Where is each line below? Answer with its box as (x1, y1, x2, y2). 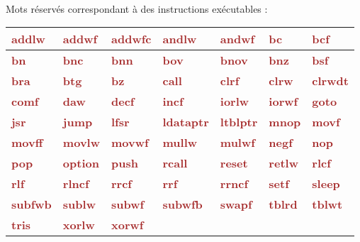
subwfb (162, 196, 203, 213)
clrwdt (312, 72, 349, 89)
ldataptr (162, 114, 209, 131)
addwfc (111, 31, 152, 48)
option (62, 155, 99, 172)
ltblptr (220, 114, 258, 131)
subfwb (11, 196, 52, 213)
